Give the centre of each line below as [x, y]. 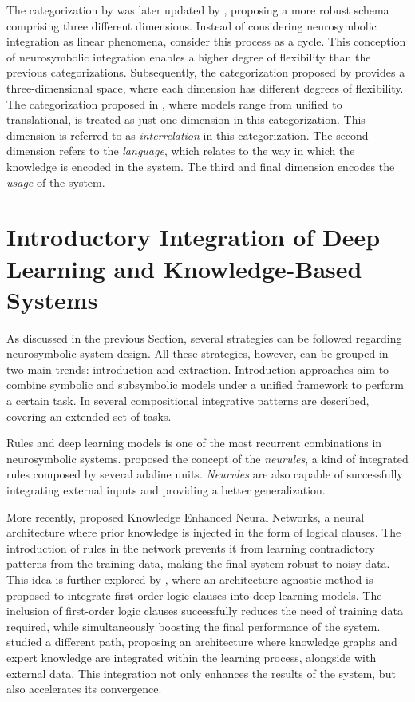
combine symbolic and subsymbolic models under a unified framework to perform [205, 385]
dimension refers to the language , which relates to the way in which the [181, 151]
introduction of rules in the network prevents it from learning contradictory [191, 547]
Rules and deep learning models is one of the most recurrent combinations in [194, 443]
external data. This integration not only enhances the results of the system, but [201, 673]
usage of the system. [56, 182]
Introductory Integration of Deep [194, 237]
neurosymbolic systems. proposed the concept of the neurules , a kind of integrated [207, 458]
